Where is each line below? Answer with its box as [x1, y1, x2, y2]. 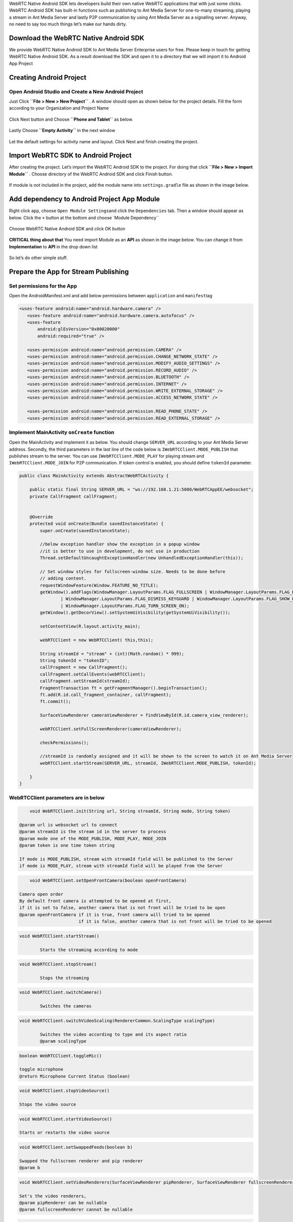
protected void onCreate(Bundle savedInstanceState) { [29, 521, 164, 526]
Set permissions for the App [9, 283, 77, 289]
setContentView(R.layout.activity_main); [40, 624, 141, 629]
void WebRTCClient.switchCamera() [19, 990, 102, 995]
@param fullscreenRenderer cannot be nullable [19, 1207, 133, 1212]
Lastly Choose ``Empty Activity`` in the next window [9, 128, 116, 133]
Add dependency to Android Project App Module [9, 195, 160, 203]
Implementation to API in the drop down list [9, 243, 98, 249]
